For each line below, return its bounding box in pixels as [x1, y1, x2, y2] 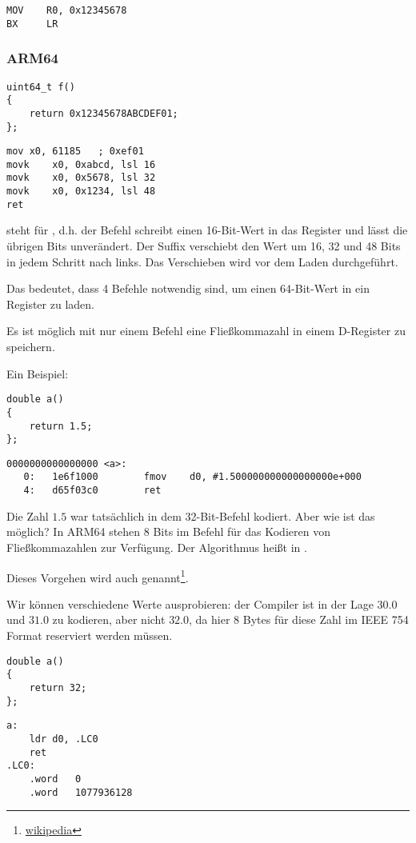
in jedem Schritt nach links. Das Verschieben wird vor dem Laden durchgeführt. [6, 253, 398, 270]
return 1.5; [29, 420, 93, 432]
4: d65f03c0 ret [23, 485, 162, 497]
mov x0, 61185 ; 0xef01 [6, 146, 144, 158]
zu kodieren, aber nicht [52, 611, 166, 628]
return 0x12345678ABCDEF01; [29, 107, 178, 119]
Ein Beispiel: [6, 365, 69, 382]
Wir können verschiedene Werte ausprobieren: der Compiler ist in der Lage [6, 595, 374, 612]
